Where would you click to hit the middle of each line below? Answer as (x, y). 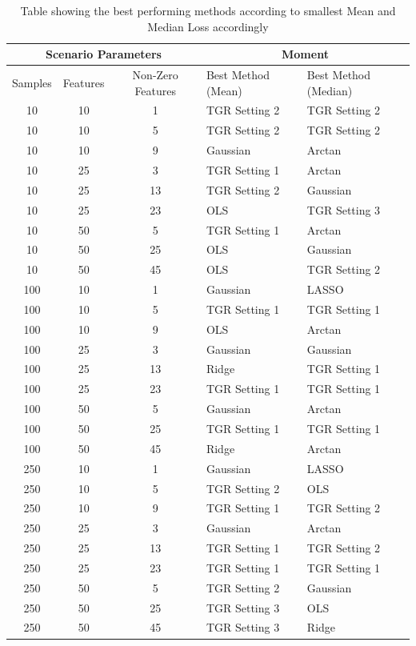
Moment (305, 54)
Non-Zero (155, 75)
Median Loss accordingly (208, 26)
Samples (32, 82)
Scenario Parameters (103, 54)
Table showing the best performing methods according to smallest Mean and (208, 10)
